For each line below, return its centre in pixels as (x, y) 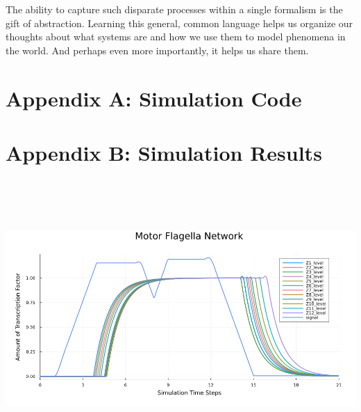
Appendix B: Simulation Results (164, 152)
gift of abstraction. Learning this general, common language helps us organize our (179, 23)
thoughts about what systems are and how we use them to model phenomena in (176, 37)
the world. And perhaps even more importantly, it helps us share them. (157, 50)
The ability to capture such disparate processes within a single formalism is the (174, 9)
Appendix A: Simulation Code (154, 98)
